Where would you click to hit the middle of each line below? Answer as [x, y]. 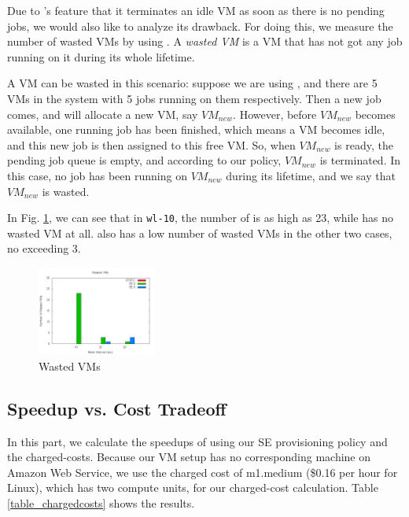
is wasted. [66, 191]
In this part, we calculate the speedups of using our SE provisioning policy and [197, 441]
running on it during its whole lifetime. [101, 56]
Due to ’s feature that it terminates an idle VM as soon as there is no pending [196, 10]
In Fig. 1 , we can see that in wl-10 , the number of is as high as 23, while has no [200, 218]
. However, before [275, 114]
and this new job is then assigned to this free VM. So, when [151, 144]
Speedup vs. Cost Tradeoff [117, 408]
